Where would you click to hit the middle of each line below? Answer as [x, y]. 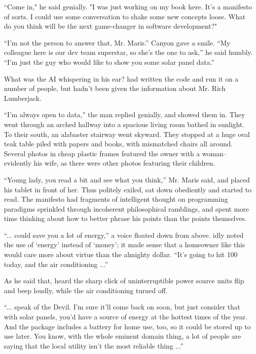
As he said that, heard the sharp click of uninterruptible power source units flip [124, 281]
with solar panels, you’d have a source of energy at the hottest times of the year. [126, 317]
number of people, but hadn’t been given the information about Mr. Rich [115, 88]
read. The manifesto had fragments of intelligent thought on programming [116, 199]
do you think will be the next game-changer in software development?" [110, 26]
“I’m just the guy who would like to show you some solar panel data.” [109, 62]
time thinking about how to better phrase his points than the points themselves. [126, 218]
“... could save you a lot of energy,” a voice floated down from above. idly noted [124, 235]
